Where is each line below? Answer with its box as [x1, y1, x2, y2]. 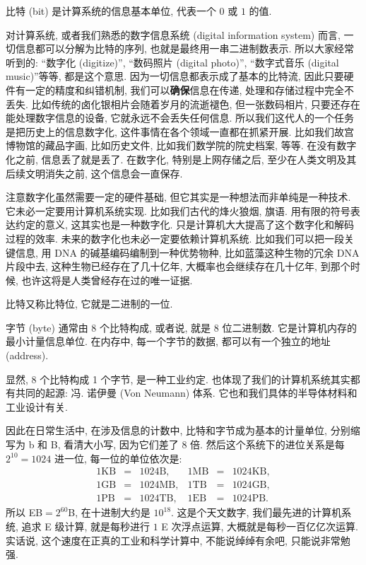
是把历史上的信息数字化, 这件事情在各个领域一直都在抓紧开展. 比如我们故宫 [6, 124, 355, 139]
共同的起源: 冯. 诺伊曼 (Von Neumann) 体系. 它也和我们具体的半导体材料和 [15, 385, 358, 400]
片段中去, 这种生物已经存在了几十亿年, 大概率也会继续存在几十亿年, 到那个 [6, 259, 350, 274]
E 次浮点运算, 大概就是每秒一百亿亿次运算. [161, 518, 358, 533]
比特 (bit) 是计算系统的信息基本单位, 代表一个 [6, 4, 216, 18]
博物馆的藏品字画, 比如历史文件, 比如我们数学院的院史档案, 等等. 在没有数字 [6, 138, 357, 153]
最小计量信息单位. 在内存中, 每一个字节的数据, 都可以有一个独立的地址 [6, 334, 331, 349]
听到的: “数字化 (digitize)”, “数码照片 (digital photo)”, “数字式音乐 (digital [6, 54, 339, 69]
